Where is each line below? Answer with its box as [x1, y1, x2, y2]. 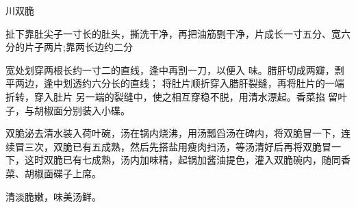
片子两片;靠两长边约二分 [24, 40, 133, 54]
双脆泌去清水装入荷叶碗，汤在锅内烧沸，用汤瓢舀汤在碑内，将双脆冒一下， [5, 126, 341, 140]
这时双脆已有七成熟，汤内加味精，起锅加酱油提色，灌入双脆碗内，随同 [24, 153, 341, 167]
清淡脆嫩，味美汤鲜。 [5, 189, 101, 203]
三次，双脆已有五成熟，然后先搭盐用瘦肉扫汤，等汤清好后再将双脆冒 [24, 139, 331, 153]
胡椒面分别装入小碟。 [34, 103, 130, 117]
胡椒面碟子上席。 [24, 166, 101, 180]
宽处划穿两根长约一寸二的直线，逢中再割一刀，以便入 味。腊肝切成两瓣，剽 [5, 62, 344, 77]
